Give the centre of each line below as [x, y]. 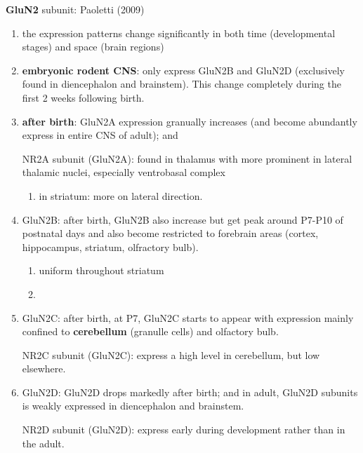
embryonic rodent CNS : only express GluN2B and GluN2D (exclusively [183, 70]
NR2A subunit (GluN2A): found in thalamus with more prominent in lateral [187, 158]
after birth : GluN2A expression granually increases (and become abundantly [190, 121]
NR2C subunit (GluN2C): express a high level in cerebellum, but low [171, 354]
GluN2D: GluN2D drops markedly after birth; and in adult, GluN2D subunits [190, 392]
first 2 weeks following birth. [83, 97]
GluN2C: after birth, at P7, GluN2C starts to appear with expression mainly [188, 317]
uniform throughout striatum [101, 270]
